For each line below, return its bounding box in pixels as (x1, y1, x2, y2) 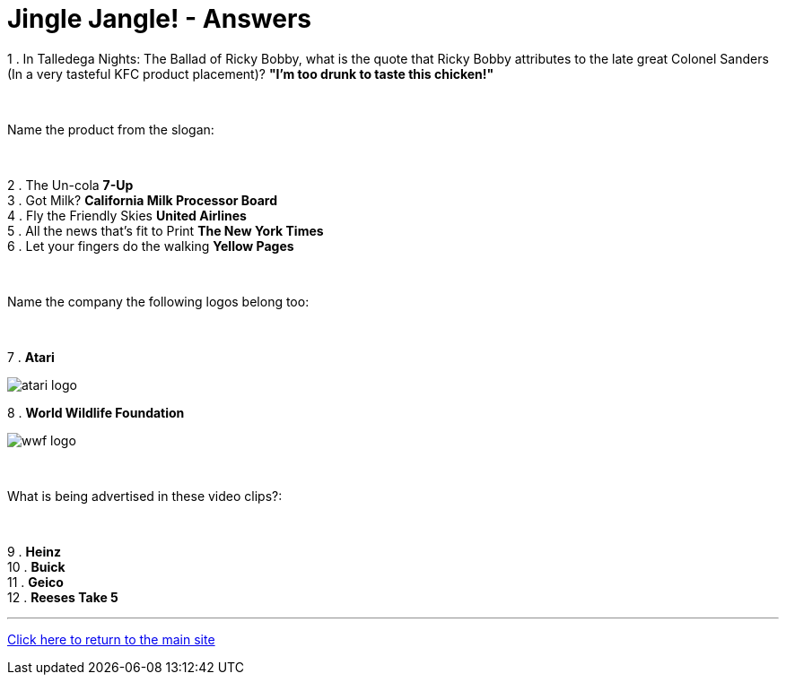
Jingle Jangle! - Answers (7, 4, 312, 34)
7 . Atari (7, 349, 55, 365)
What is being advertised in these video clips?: (7, 488, 283, 504)
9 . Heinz (7, 543, 61, 559)
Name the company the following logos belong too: (7, 293, 310, 309)
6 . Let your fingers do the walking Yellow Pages (7, 237, 294, 254)
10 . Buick (7, 558, 65, 574)
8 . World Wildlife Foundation (7, 404, 185, 420)
